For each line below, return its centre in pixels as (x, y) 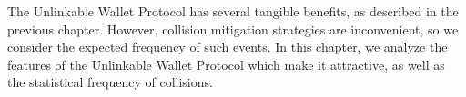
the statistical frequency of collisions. (110, 82)
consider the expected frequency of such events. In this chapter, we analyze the (228, 47)
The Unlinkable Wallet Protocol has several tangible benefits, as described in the (233, 11)
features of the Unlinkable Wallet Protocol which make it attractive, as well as (226, 64)
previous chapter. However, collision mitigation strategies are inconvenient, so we (233, 29)
